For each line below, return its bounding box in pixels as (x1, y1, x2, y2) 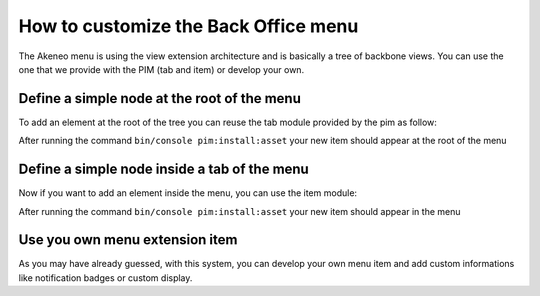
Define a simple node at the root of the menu (18, 90, 302, 107)
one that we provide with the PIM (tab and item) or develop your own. (18, 63, 305, 75)
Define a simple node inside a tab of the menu (18, 161, 309, 178)
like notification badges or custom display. (18, 271, 193, 284)
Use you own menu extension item (18, 231, 238, 249)
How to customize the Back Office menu (18, 15, 359, 37)
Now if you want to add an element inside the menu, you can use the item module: (18, 187, 358, 199)
